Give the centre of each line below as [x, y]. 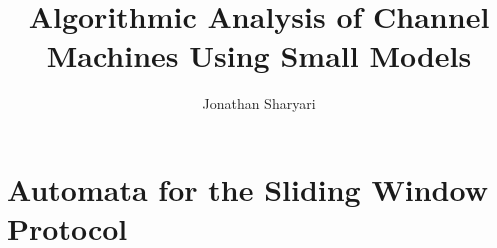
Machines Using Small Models [259, 55]
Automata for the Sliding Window [247, 188]
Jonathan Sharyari [259, 103]
